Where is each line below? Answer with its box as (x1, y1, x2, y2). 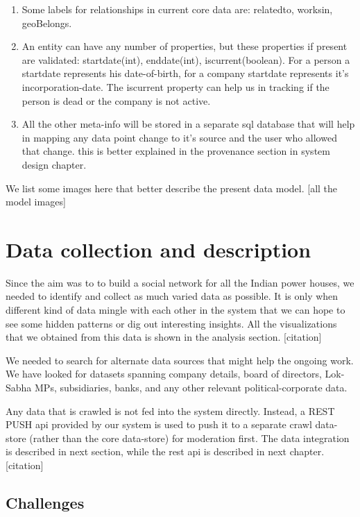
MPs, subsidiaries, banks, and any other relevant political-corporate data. (35, 380, 348, 394)
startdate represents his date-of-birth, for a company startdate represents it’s (22, 66, 349, 80)
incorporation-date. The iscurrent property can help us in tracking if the (22, 79, 329, 94)
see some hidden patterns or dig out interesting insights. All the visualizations (6, 316, 337, 330)
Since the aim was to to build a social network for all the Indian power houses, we (6, 275, 354, 289)
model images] (6, 194, 66, 209)
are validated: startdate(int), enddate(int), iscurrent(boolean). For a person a (22, 52, 350, 67)
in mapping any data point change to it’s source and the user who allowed (22, 130, 337, 144)
